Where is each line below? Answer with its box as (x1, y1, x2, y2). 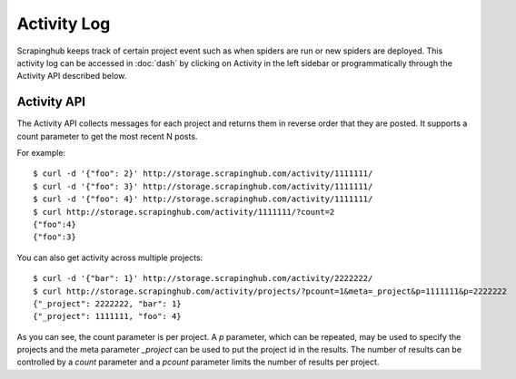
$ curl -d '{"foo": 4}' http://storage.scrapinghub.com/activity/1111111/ (33, 194, 373, 204)
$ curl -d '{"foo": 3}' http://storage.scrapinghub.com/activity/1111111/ (33, 181, 373, 191)
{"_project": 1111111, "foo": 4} (33, 311, 182, 322)
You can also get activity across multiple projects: (16, 252, 203, 263)
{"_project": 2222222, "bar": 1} (33, 298, 182, 308)
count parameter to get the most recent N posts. (16, 131, 198, 141)
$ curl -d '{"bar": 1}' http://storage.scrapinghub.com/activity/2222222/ (33, 273, 373, 284)
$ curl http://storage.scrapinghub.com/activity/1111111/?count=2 (33, 207, 335, 217)
